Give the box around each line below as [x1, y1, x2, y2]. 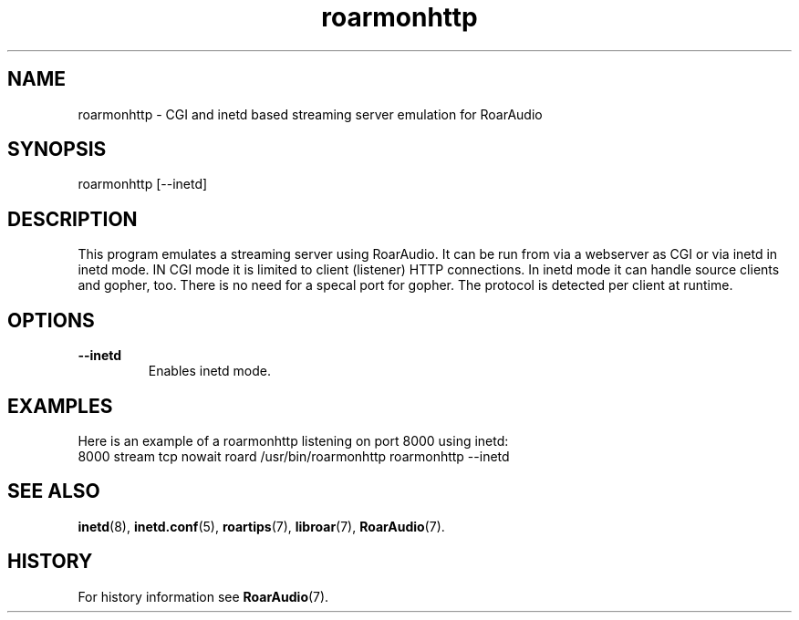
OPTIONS [7, 308, 95, 332]
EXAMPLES [7, 394, 113, 418]
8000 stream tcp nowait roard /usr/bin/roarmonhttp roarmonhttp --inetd [78, 448, 510, 464]
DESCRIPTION [7, 207, 138, 231]
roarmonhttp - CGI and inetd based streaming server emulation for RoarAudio [78, 106, 543, 122]
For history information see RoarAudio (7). [78, 588, 329, 604]
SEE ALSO [7, 480, 100, 503]
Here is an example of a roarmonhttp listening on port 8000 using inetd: [78, 432, 509, 449]
